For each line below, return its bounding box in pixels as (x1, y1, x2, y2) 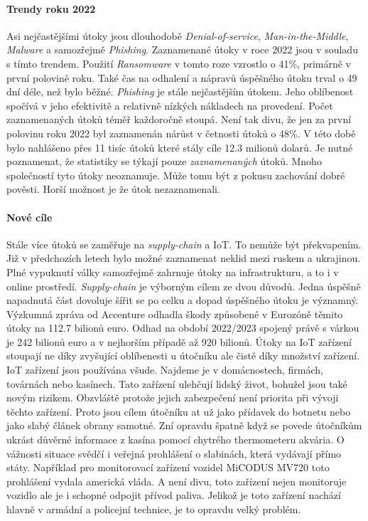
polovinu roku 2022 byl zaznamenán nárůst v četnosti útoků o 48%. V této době (6, 125, 356, 140)
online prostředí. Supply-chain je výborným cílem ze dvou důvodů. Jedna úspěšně (6, 278, 361, 293)
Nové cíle (6, 209, 53, 224)
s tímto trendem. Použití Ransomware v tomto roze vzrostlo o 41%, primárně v (6, 56, 351, 70)
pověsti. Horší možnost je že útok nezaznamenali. (6, 181, 220, 196)
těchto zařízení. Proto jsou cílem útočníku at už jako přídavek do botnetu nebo (6, 404, 351, 419)
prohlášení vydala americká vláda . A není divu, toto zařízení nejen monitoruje (6, 473, 347, 488)
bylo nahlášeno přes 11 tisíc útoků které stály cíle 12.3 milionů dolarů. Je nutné (6, 140, 353, 154)
